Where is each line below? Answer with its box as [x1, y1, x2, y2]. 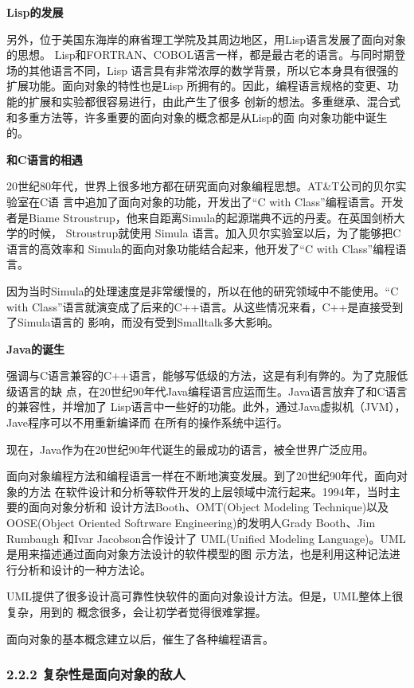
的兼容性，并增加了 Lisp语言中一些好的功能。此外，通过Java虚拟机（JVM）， [6, 398, 406, 415]
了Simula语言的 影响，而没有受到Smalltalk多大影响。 [6, 314, 279, 330]
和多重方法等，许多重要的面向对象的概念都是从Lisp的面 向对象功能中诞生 [6, 108, 388, 125]
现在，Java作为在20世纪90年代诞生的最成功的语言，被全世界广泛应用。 [6, 440, 374, 457]
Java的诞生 [6, 340, 65, 357]
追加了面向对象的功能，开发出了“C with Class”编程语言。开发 [84, 193, 404, 209]
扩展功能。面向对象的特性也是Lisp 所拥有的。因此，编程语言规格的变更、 [6, 77, 388, 94]
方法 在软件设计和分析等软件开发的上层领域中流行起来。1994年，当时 [28, 483, 389, 499]
